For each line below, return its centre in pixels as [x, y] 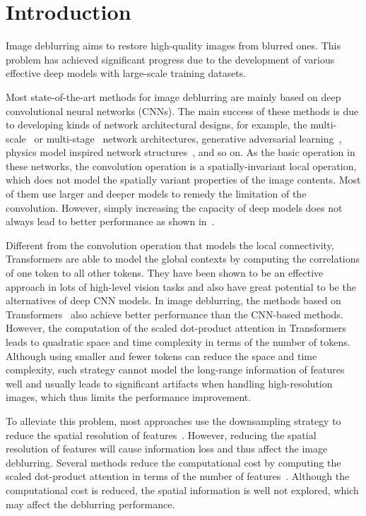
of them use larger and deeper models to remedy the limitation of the [156, 194]
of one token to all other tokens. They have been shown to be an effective [165, 273]
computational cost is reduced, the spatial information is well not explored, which [182, 490]
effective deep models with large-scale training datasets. [126, 73]
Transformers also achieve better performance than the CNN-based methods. [175, 314]
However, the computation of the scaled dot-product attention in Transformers [176, 328]
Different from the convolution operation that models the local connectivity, [170, 245]
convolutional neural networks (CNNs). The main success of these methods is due [182, 110]
